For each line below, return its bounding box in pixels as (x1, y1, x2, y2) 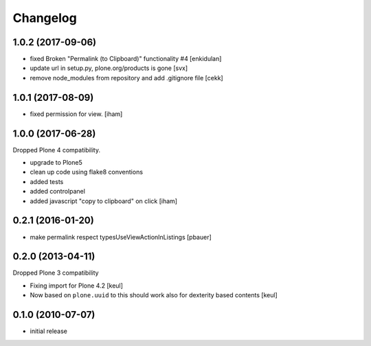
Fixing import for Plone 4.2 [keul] (30, 281, 124, 290)
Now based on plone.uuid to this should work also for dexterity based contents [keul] (30, 291, 278, 299)
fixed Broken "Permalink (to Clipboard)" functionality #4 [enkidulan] (30, 55, 222, 63)
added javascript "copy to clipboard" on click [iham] (30, 196, 178, 205)
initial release (30, 327, 68, 336)
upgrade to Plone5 (30, 159, 82, 167)
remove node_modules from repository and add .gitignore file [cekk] (30, 73, 223, 82)
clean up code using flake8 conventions (30, 168, 144, 176)
